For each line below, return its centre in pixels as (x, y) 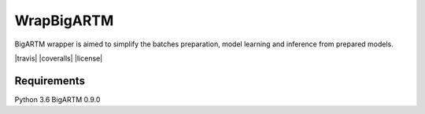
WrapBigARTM (64, 20)
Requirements (50, 81)
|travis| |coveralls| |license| (59, 58)
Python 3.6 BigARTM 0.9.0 (57, 99)
